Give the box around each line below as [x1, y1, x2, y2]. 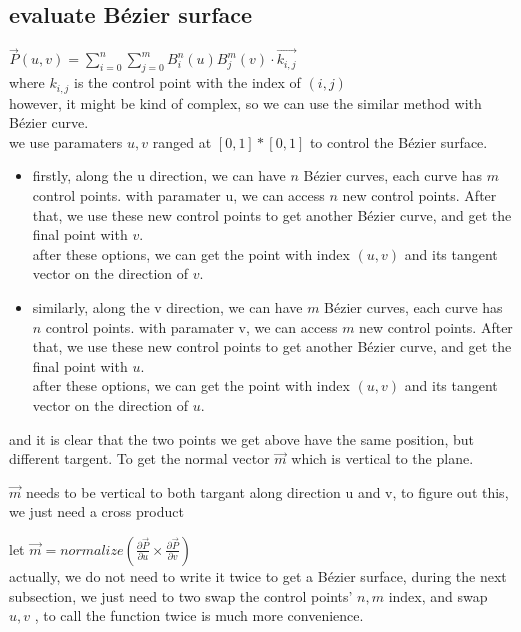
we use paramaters [9, 131, 123, 152]
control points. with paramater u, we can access [32, 185, 325, 206]
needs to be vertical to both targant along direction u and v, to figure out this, [25, 481, 509, 502]
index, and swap [388, 585, 488, 606]
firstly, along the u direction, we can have [32, 165, 286, 186]
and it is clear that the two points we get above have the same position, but [9, 428, 475, 449]
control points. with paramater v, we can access [45, 316, 338, 337]
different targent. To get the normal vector [9, 448, 270, 469]
